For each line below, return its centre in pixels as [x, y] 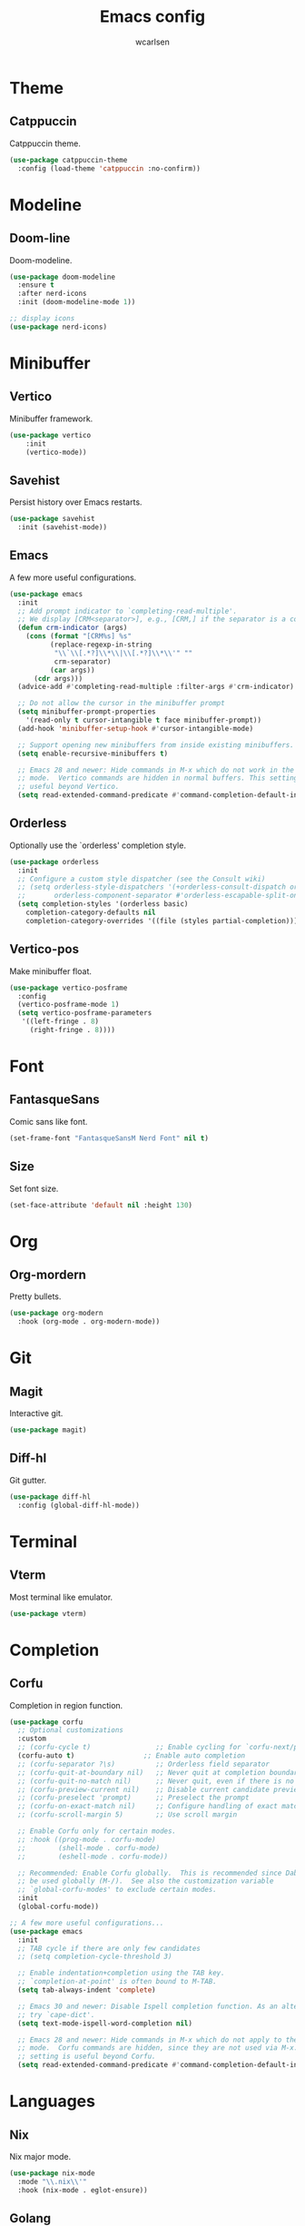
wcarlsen [152, 42]
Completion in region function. [66, 1705]
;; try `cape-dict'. [56, 2014]
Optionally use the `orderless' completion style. [98, 845]
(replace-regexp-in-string [101, 645]
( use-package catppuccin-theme [69, 160]
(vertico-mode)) [57, 452]
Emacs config [152, 17]
